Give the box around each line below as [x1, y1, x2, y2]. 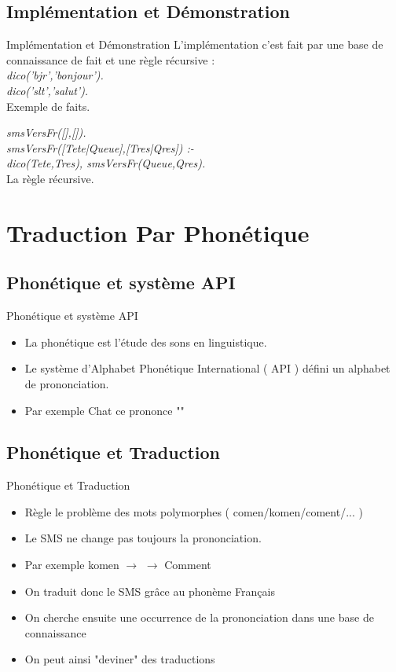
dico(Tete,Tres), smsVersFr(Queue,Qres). [6, 155, 206, 171]
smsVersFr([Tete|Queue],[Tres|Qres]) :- [6, 139, 194, 156]
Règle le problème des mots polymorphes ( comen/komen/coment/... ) [24, 503, 363, 520]
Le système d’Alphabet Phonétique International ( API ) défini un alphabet [24, 360, 390, 376]
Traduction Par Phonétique [6, 216, 310, 248]
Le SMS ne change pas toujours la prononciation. [24, 530, 262, 546]
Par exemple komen [24, 556, 119, 573]
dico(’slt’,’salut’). [6, 82, 89, 98]
